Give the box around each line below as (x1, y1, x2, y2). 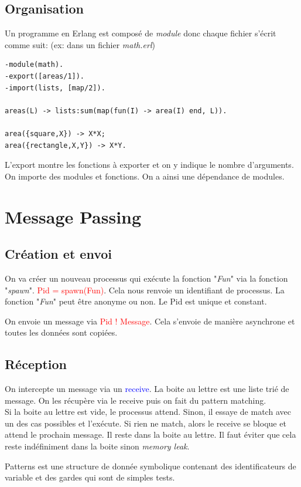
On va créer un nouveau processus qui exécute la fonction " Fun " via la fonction (5, 272, 288, 284)
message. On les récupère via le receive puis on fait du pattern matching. (5, 394, 266, 406)
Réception (5, 355, 67, 373)
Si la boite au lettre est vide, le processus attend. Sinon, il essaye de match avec (5, 405, 291, 418)
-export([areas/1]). (5, 72, 85, 80)
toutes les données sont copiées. (5, 326, 118, 339)
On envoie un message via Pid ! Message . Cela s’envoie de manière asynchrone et (5, 314, 295, 327)
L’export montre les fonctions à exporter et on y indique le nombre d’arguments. (5, 158, 294, 171)
